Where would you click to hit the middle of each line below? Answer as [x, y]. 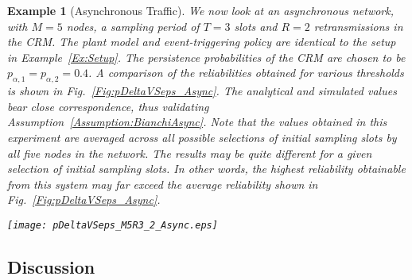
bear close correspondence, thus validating [108, 106]
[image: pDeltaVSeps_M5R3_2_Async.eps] [113, 225]
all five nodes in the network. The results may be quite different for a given [190, 153]
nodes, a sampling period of [133, 26]
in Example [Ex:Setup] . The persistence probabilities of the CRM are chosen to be [206, 57]
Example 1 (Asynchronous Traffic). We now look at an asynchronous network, [200, 10]
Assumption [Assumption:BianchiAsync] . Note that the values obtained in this [197, 122]
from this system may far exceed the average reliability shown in [163, 184]
